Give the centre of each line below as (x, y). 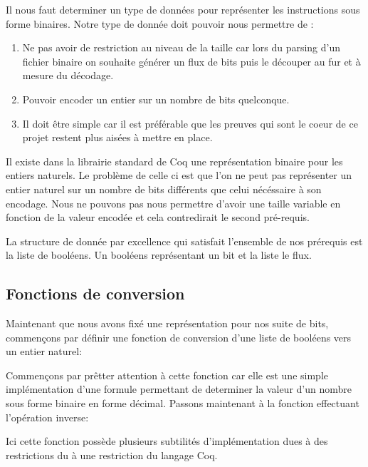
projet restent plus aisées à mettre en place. (117, 137)
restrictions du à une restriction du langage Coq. (112, 455)
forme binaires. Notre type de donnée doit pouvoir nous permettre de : (160, 23)
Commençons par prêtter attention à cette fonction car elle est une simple (167, 375)
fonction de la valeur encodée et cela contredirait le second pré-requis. (158, 217)
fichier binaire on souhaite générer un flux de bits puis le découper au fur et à (191, 61)
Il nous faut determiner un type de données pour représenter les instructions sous (183, 9)
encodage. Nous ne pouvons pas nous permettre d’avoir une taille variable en (173, 203)
